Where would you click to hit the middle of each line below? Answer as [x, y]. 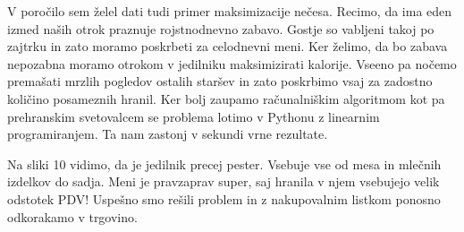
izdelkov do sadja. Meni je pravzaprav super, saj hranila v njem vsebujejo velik [224, 181]
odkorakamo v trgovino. [72, 216]
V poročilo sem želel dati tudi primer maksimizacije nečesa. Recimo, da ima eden [230, 11]
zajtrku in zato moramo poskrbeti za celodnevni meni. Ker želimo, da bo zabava [228, 46]
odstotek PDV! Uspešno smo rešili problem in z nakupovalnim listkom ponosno [224, 198]
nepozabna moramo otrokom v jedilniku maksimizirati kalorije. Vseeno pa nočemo [232, 63]
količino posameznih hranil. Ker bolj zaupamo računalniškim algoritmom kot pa [226, 98]
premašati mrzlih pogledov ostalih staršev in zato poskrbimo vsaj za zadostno [220, 81]
